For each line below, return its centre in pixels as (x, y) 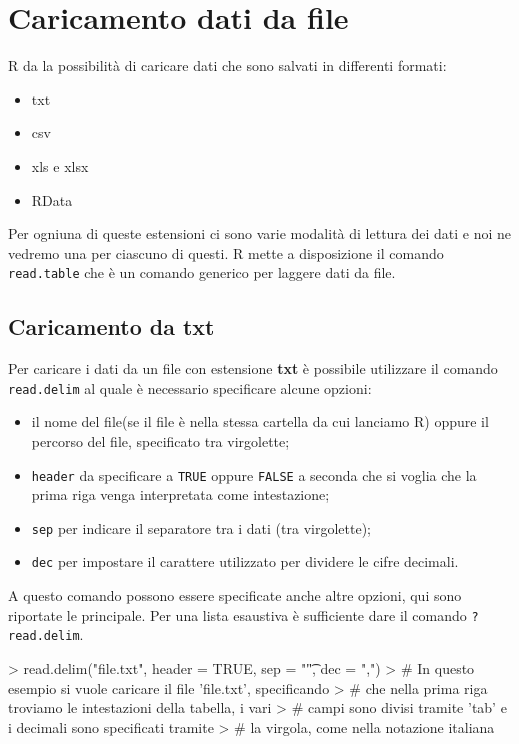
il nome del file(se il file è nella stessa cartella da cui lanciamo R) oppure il (260, 421)
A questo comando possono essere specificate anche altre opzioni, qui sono (235, 595)
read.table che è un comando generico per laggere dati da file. (202, 272)
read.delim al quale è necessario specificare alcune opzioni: (190, 387)
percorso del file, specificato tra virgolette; (160, 440)
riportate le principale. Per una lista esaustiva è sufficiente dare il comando (237, 614)
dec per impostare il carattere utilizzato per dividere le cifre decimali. (245, 561)
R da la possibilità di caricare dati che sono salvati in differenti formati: (227, 65)
